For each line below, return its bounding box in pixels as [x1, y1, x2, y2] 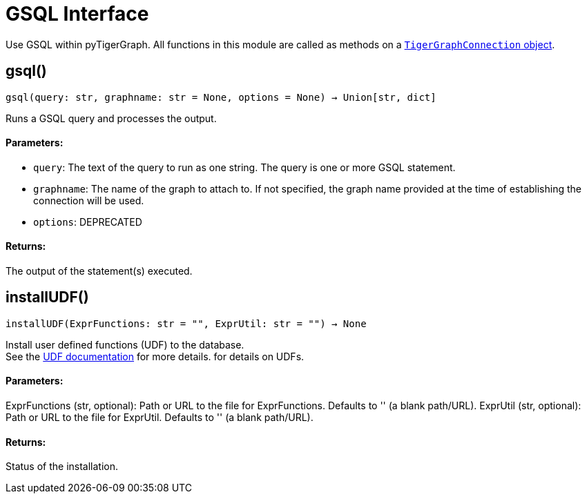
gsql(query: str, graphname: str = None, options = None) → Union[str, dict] [6, 91, 436, 103]
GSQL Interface [6, 2, 149, 26]
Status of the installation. [6, 460, 119, 473]
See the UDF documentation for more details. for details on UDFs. [6, 350, 305, 362]
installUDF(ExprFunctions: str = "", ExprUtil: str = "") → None [6, 317, 367, 329]
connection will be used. [33, 194, 144, 206]
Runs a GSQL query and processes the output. [6, 112, 217, 124]
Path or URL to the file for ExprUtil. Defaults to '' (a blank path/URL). [6, 411, 314, 424]
